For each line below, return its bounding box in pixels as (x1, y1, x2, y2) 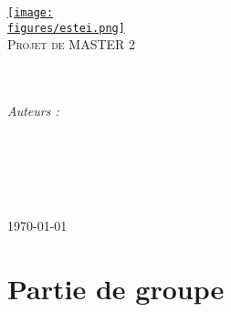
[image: (7, 6, 54, 19)
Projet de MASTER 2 (7, 35, 136, 54)
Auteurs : (7, 101, 59, 120)
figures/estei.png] (7, 21, 125, 35)
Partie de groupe (7, 269, 225, 307)
